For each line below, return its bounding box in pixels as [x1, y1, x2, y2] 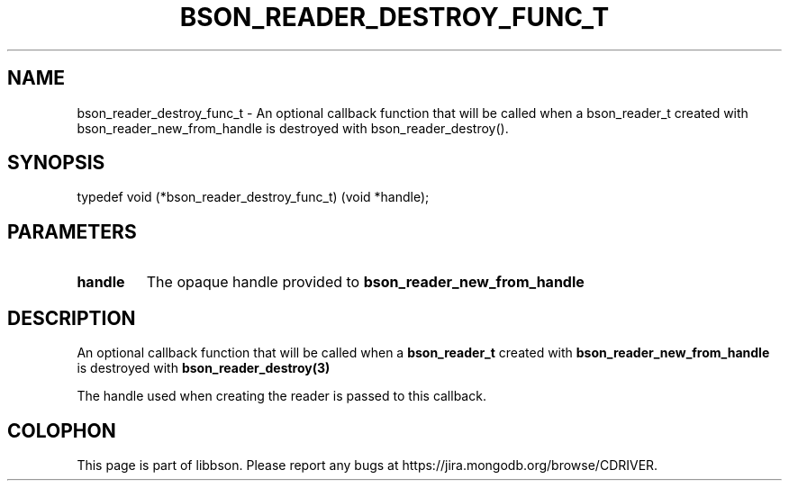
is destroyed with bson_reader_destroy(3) [77, 360, 331, 376]
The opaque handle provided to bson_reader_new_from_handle [146, 273, 585, 292]
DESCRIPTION [7, 306, 136, 330]
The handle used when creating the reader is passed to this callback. [77, 388, 486, 404]
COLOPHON [7, 419, 116, 442]
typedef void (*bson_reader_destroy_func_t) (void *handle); [77, 189, 430, 205]
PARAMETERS [7, 220, 137, 243]
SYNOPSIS [7, 151, 105, 175]
